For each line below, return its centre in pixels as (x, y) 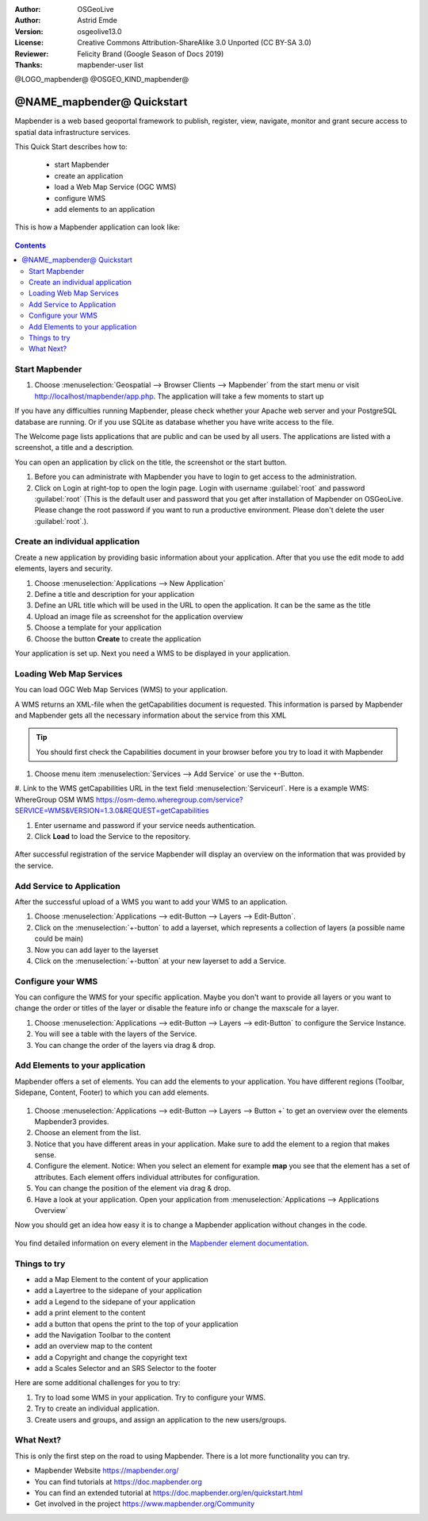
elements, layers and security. (64, 568)
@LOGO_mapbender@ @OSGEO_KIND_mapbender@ (102, 79)
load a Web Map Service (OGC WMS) (115, 187)
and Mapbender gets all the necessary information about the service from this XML (151, 715)
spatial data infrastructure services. (73, 132)
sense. (46, 1155)
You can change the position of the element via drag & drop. (133, 1188)
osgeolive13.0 (99, 31)
